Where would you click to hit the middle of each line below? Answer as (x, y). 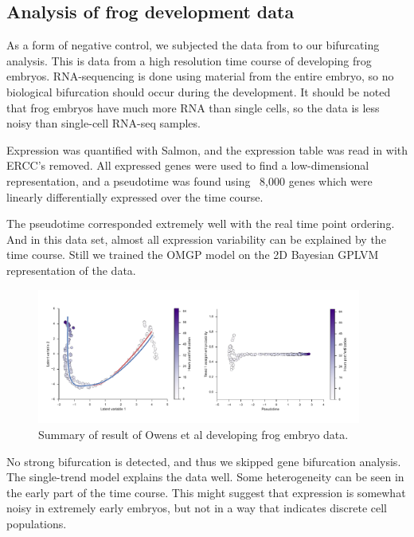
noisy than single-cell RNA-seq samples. (103, 123)
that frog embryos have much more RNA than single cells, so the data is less (193, 107)
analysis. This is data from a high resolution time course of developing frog (189, 60)
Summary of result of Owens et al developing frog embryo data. (193, 435)
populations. (37, 524)
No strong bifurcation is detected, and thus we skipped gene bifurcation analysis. (204, 461)
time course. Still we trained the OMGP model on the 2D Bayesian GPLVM (193, 255)
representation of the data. (71, 270)
